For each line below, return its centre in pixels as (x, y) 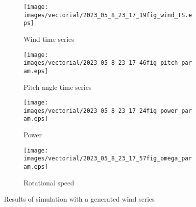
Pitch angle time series (58, 87)
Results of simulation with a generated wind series (79, 199)
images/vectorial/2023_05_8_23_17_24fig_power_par (108, 111)
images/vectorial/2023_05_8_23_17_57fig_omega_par (108, 159)
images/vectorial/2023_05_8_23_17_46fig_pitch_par (108, 63)
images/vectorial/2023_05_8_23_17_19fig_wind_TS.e (108, 15)
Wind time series (49, 39)
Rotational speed (49, 182)
